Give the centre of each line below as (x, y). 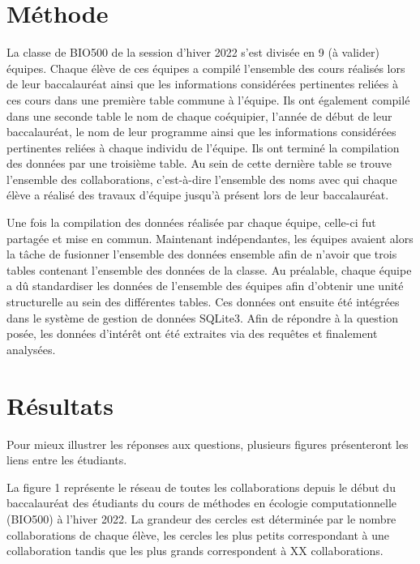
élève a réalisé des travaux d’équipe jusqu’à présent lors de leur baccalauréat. (198, 195)
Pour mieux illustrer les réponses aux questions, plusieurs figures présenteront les (208, 444)
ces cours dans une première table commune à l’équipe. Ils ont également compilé (208, 99)
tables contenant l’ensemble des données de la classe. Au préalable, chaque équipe (209, 269)
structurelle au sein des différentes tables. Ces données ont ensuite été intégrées (203, 302)
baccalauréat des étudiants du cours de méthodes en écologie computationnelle (202, 503)
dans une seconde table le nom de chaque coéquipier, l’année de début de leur (199, 115)
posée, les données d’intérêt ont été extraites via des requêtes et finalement (192, 333)
